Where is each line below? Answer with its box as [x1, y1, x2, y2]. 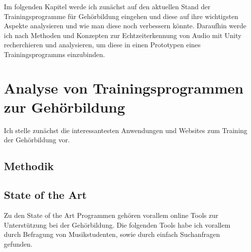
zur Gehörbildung [4, 97, 125, 116]
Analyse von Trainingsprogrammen [4, 78, 244, 97]
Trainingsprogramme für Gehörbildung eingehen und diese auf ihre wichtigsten [4, 11, 238, 21]
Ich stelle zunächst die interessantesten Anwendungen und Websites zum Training [4, 125, 248, 135]
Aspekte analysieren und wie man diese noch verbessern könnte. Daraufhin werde [4, 20, 247, 31]
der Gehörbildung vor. [4, 135, 70, 145]
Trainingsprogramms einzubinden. [4, 49, 105, 59]
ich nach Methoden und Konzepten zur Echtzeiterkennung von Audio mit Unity [4, 30, 242, 40]
